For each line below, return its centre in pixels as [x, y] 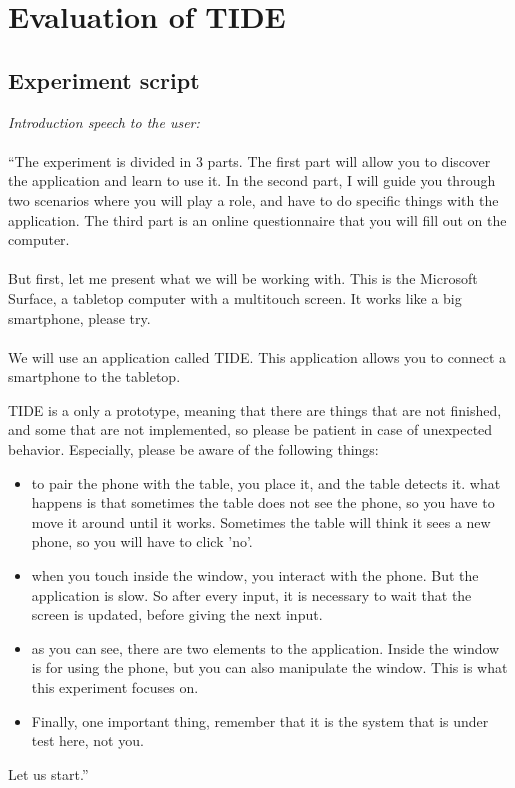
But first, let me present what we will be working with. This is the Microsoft [243, 278]
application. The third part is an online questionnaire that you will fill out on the [257, 219]
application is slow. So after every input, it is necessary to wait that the [251, 594]
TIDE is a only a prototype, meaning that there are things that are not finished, [255, 409]
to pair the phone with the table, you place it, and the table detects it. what [266, 482]
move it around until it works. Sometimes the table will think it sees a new [261, 521]
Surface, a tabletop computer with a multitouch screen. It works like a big [235, 297]
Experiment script [104, 79]
